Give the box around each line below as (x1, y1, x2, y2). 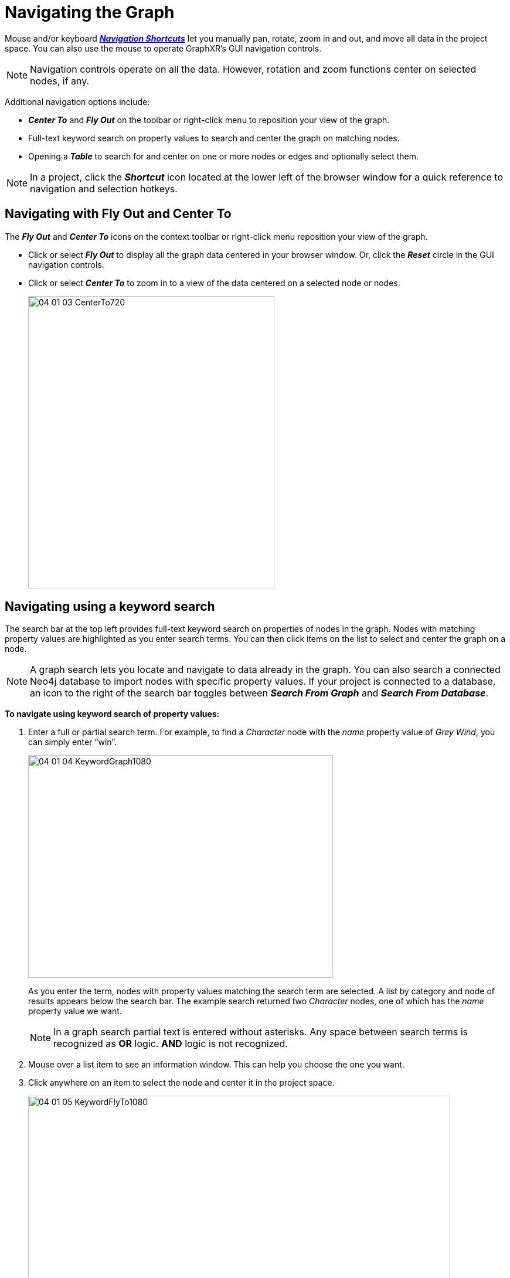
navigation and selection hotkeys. (30, 182, 178, 195)
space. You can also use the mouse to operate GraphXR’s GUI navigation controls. (5, 43, 322, 53)
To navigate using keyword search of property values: (5, 709, 220, 719)
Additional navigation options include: (5, 96, 150, 107)
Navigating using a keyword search (5, 599, 215, 614)
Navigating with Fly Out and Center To (5, 206, 232, 222)
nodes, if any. (30, 74, 90, 87)
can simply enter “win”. (28, 737, 117, 747)
